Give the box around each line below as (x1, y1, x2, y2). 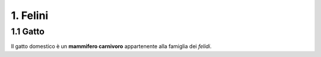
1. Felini (11, 9, 49, 22)
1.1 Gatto (11, 26, 45, 37)
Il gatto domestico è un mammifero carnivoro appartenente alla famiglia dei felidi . (11, 43, 212, 50)
